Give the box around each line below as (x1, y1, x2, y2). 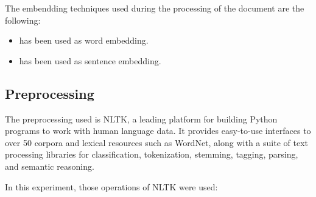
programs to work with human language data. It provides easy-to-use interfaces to (5, 124, 311, 137)
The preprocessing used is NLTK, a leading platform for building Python (5, 112, 278, 125)
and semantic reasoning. (5, 159, 94, 172)
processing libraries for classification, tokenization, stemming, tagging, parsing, (5, 148, 298, 161)
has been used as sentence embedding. (19, 54, 161, 67)
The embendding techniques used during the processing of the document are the (5, 2, 304, 14)
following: (5, 13, 41, 26)
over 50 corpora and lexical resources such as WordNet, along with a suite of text (5, 136, 308, 149)
